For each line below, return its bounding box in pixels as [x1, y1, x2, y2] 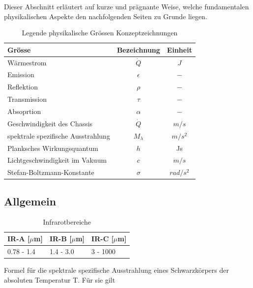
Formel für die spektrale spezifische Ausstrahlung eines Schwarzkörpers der [4, 265, 229, 275]
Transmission [7, 94, 47, 104]
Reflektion [7, 82, 38, 92]
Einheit [167, 44, 192, 55]
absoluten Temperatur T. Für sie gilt [4, 274, 115, 285]
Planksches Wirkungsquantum [7, 143, 98, 153]
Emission [7, 69, 34, 80]
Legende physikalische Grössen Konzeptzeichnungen [22, 28, 178, 38]
